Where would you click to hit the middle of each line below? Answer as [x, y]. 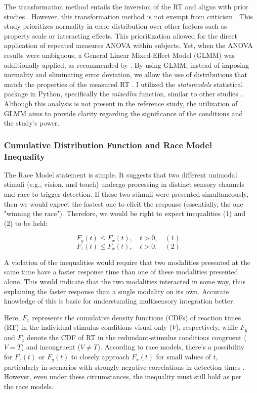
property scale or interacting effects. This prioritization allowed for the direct [121, 35]
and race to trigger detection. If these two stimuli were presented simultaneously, [126, 194]
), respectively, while [207, 327]
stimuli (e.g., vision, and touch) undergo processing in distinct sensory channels [124, 184]
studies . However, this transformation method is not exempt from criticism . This [128, 16]
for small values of [183, 357]
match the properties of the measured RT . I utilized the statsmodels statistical [124, 84]
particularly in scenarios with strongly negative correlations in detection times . [124, 367]
